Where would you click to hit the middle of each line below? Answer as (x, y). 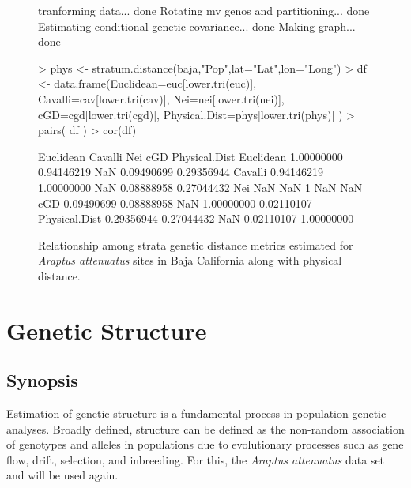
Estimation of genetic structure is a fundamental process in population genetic (196, 413)
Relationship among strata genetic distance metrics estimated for (196, 244)
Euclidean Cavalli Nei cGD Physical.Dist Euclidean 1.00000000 (190, 156)
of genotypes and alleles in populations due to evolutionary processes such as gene (205, 444)
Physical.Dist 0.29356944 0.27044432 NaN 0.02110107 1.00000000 (196, 218)
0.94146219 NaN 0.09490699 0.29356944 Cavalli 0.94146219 (181, 172)
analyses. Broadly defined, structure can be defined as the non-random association (205, 428)
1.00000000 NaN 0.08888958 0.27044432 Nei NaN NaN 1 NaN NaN (200, 187)
